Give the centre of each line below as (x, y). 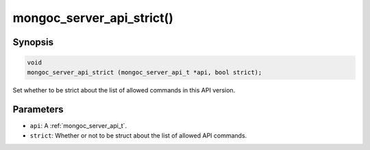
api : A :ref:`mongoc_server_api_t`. (78, 126)
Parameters (38, 110)
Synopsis (33, 42)
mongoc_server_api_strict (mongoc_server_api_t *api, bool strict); (145, 72)
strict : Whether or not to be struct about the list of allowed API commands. (138, 135)
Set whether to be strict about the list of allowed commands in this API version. (124, 90)
